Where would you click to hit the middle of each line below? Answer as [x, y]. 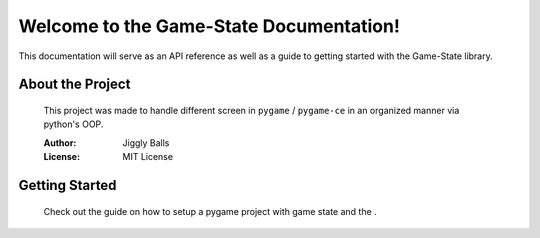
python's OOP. [73, 124]
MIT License [148, 157]
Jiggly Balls [146, 142]
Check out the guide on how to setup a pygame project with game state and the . [210, 211]
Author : [60, 142]
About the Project [74, 84]
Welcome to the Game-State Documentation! [209, 26]
